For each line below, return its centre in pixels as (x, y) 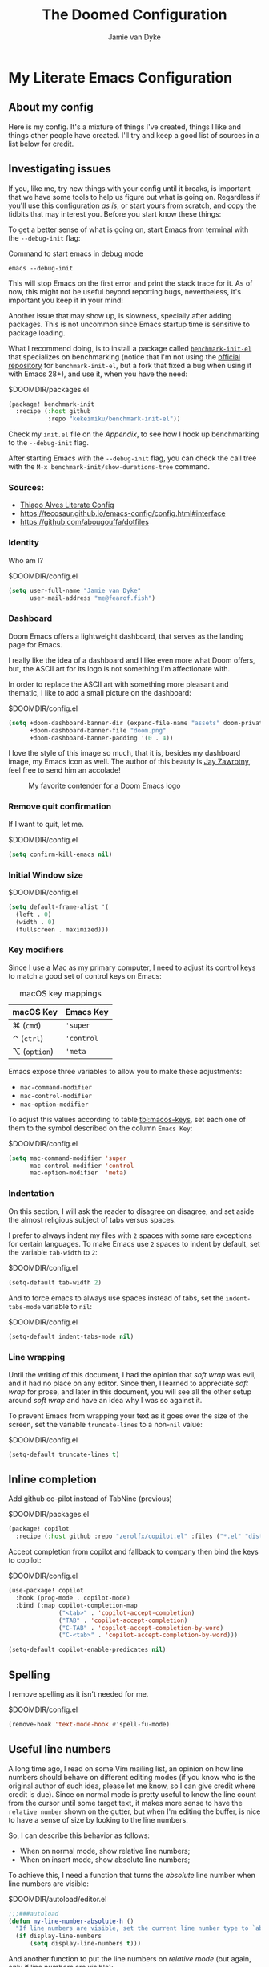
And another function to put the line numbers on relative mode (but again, (130, 1959)
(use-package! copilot (46, 1591)
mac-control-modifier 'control (82, 1166)
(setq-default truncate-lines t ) (64, 1454)
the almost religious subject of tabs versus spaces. (92, 1219)
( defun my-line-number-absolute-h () (71, 1921)
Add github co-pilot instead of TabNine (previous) (90, 1499)
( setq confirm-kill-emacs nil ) (60, 854)
